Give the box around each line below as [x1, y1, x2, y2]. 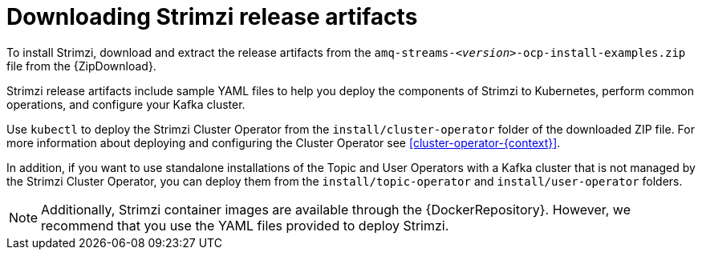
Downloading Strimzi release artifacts [6, 3, 418, 30]
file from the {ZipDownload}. [6, 58, 156, 73]
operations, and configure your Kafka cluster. [6, 97, 245, 111]
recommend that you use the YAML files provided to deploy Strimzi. [41, 217, 449, 234]
